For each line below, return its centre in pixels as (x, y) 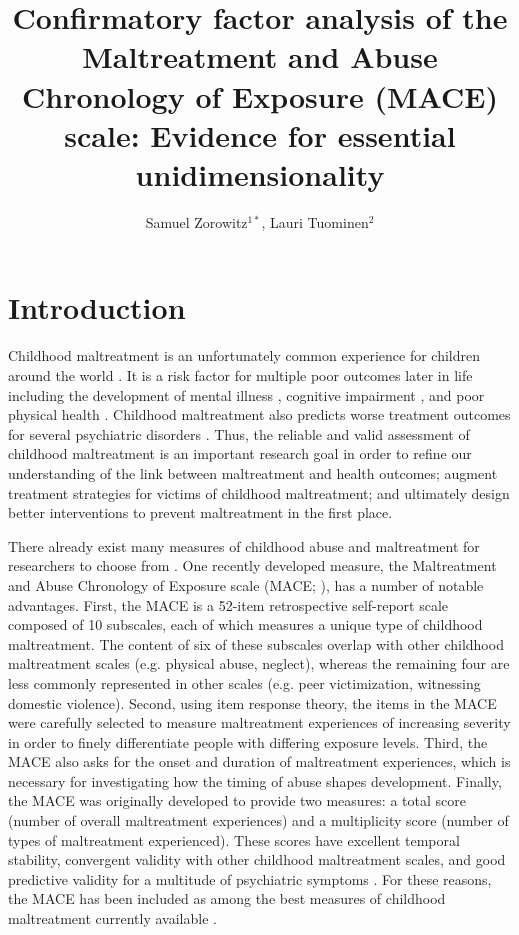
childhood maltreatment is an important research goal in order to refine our (240, 453)
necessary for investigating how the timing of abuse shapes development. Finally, (255, 780)
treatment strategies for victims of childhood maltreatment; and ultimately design (259, 492)
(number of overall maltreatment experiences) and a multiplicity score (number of (258, 820)
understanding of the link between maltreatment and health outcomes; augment (253, 472)
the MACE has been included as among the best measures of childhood (227, 898)
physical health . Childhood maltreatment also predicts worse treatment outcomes (259, 414)
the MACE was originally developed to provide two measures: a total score (237, 800)
